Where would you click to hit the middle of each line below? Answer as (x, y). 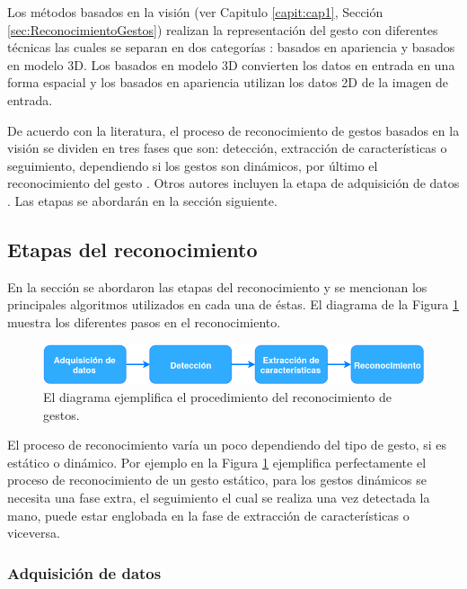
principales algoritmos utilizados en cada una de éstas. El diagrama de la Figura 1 (233, 304)
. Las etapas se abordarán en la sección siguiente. (142, 200)
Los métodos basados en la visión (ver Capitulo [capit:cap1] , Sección (195, 12)
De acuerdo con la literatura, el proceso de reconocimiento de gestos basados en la (233, 130)
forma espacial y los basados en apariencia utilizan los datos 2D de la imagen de (228, 82)
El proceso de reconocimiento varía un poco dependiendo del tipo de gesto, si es (227, 445)
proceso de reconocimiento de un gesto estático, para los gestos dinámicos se (217, 480)
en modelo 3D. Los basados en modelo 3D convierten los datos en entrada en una (231, 64)
